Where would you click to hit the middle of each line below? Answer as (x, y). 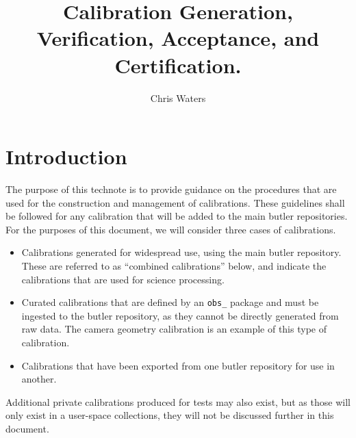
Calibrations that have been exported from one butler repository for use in (178, 365)
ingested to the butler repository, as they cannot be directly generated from (180, 315)
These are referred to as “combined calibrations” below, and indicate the (174, 266)
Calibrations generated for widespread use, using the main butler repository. (181, 252)
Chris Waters (178, 98)
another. (39, 379)
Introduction (66, 156)
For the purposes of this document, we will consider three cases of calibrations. (171, 229)
